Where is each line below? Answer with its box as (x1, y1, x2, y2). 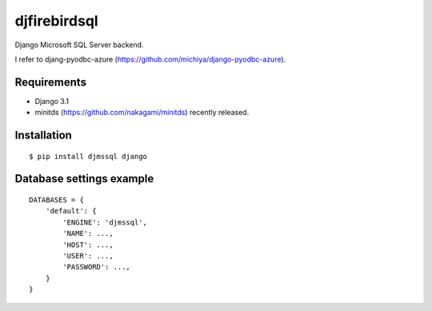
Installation (14, 129, 72, 142)
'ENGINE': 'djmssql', (62, 217, 148, 227)
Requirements (14, 75, 87, 89)
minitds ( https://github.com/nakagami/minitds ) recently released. (34, 108, 250, 118)
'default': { (45, 206, 97, 216)
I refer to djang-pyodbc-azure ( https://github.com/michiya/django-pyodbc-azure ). (14, 54, 286, 64)
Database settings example (14, 172, 154, 185)
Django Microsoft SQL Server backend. (14, 40, 144, 50)
